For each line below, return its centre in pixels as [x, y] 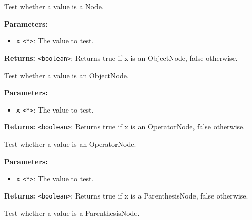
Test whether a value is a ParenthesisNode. [72, 213]
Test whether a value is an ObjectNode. [66, 75]
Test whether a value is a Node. [54, 6]
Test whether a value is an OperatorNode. [70, 144]
